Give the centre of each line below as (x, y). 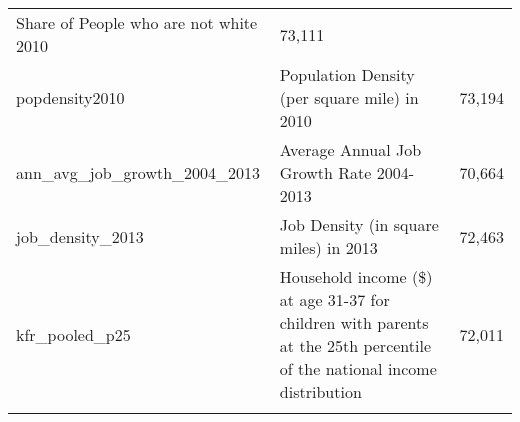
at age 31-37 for (334, 299)
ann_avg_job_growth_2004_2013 (138, 172)
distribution (320, 391)
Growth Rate (325, 172)
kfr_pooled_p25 (73, 334)
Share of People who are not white (137, 22)
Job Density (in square (359, 224)
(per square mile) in (349, 97)
